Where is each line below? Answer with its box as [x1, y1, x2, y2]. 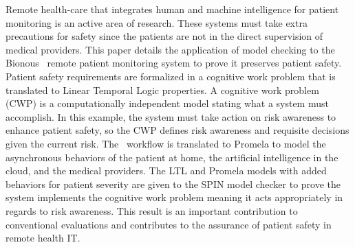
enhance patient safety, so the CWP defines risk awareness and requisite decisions [6, 123, 349, 137]
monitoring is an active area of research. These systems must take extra [6, 15, 308, 30]
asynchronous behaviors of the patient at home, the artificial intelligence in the [6, 150, 338, 164]
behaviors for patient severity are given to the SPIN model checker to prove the [6, 176, 341, 191]
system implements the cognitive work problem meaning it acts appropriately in [6, 190, 343, 204]
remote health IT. [6, 231, 80, 245]
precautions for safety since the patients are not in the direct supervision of [6, 29, 323, 43]
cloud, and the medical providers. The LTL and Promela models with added [6, 163, 327, 178]
